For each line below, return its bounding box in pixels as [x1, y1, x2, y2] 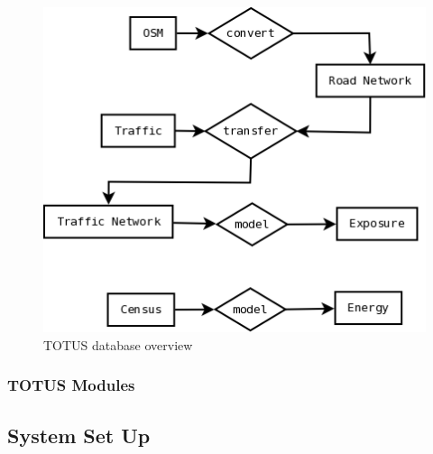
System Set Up [7, 421, 151, 449]
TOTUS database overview [43, 335, 193, 354]
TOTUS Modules [7, 374, 135, 396]
